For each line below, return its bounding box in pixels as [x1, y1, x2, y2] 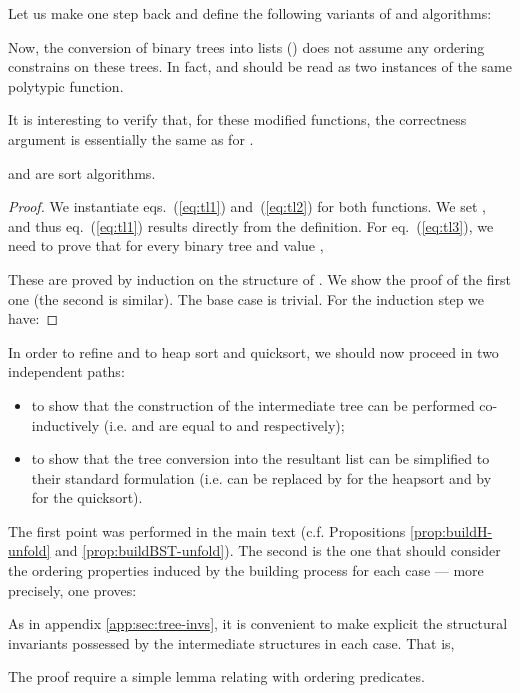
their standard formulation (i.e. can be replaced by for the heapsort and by [31, 467, 492, 488]
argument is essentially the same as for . [8, 128, 254, 149]
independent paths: [8, 361, 125, 382]
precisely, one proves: [8, 579, 137, 600]
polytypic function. [8, 75, 124, 96]
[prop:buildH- [410, 520, 493, 541]
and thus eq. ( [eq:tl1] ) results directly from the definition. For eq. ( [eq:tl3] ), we [8, 215, 494, 236]
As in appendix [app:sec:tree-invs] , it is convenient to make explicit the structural [8, 613, 508, 634]
